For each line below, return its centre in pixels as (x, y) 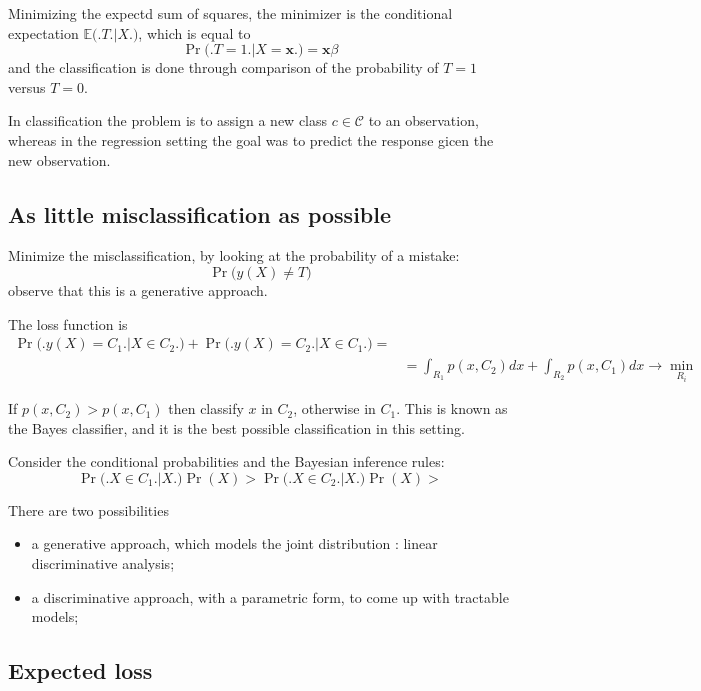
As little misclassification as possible (200, 213)
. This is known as (452, 408)
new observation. (59, 159)
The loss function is (68, 323)
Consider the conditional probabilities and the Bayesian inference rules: (226, 461)
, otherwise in (334, 408)
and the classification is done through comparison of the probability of (223, 67)
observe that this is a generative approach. (138, 289)
